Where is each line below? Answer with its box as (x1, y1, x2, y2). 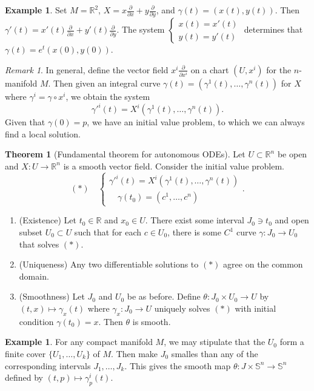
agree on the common (223, 258, 303, 271)
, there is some (167, 226, 221, 238)
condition (19, 315, 54, 327)
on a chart (190, 63, 229, 76)
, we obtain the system (65, 90, 150, 102)
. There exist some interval (145, 214, 244, 226)
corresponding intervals (5, 359, 91, 372)
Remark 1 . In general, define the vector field (5, 63, 169, 76)
